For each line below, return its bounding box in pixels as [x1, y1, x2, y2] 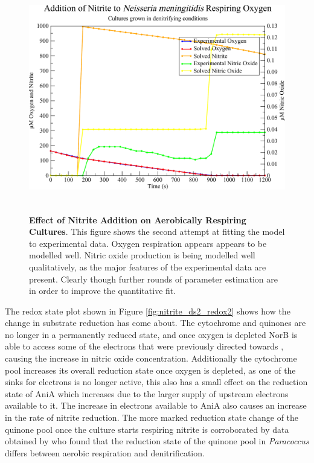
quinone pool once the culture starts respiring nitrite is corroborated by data [5, 423, 289, 435]
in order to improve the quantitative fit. [29, 284, 176, 297]
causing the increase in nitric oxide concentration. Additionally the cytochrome [5, 352, 297, 365]
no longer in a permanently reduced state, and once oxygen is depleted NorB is [5, 328, 298, 340]
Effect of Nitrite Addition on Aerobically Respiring [29, 213, 246, 226]
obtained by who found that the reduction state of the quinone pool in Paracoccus [5, 435, 309, 447]
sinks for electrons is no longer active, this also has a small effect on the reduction [5, 375, 308, 388]
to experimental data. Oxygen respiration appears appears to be [29, 237, 267, 249]
